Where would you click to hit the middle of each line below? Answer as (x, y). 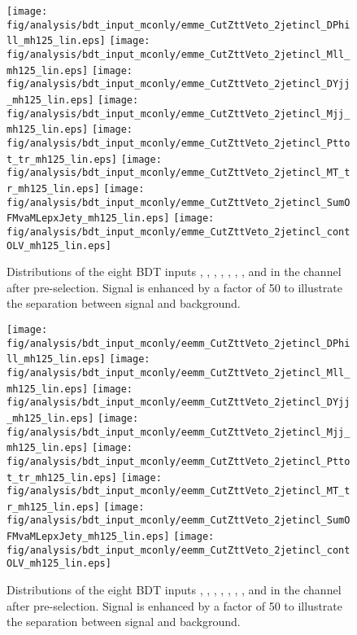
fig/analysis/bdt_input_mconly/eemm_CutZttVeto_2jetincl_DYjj (178, 403)
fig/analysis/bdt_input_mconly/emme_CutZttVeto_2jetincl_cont (178, 232)
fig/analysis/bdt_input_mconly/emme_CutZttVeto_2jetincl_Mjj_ (178, 114)
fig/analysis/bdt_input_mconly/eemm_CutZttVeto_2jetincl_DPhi (178, 343)
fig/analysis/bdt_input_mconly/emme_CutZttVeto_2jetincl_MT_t (178, 173)
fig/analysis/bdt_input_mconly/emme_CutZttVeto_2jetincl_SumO (178, 202)
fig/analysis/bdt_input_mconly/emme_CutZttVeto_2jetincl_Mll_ (178, 54)
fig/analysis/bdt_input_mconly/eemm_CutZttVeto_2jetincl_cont (178, 550)
